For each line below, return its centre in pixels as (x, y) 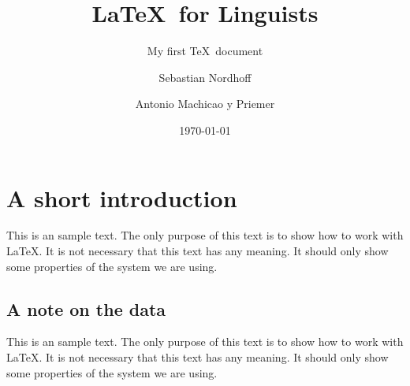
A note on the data (86, 308)
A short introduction (122, 197)
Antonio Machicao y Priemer (205, 104)
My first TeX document (205, 51)
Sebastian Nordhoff (205, 77)
